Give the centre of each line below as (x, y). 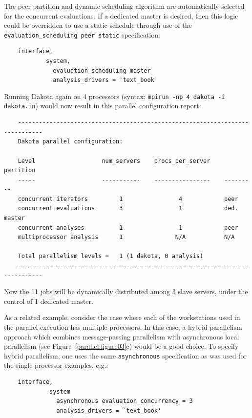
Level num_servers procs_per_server (114, 161)
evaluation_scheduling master (102, 70)
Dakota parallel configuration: (70, 142)
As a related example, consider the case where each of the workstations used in (122, 317)
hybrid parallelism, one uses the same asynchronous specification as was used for (125, 355)
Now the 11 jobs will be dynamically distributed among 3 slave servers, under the (126, 291)
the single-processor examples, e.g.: (56, 365)
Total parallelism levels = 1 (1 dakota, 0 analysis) (111, 256)
